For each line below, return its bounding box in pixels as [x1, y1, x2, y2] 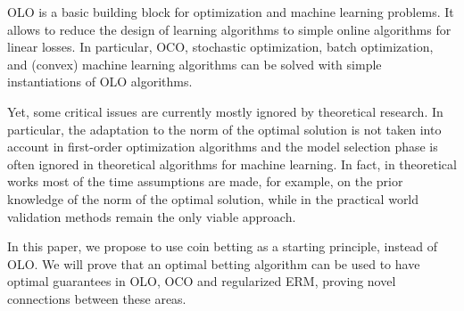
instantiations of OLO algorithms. [7, 72, 193, 91]
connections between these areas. [7, 289, 186, 307]
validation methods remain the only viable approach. [7, 207, 296, 225]
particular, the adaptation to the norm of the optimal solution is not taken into [7, 119, 442, 138]
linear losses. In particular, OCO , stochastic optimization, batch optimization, [7, 37, 434, 56]
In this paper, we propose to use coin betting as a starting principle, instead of [7, 237, 438, 256]
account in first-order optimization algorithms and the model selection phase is [7, 137, 438, 156]
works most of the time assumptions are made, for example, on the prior [7, 172, 403, 191]
